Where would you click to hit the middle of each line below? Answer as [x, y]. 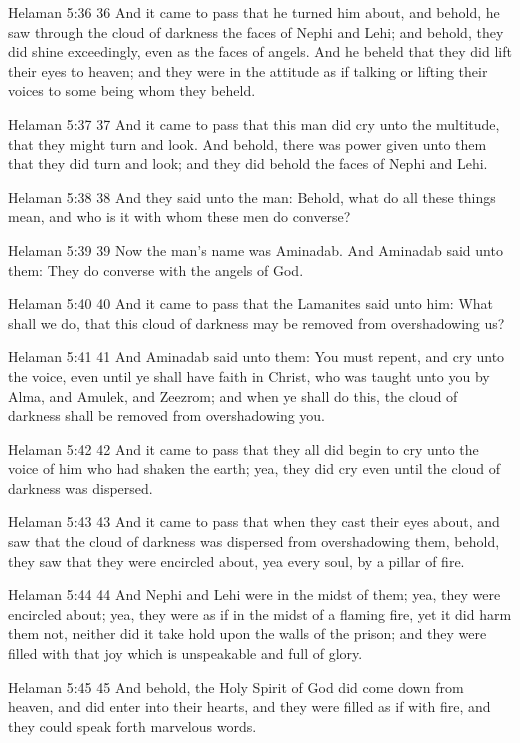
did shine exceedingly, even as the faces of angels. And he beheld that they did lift [260, 51]
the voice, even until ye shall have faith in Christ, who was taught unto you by [249, 375]
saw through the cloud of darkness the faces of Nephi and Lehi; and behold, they [256, 31]
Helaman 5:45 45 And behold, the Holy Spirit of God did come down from [236, 686]
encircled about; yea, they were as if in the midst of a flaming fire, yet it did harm [260, 613]
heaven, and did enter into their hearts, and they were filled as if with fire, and [249, 706]
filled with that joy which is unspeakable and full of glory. [185, 653]
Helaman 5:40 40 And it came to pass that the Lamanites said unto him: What [251, 303]
